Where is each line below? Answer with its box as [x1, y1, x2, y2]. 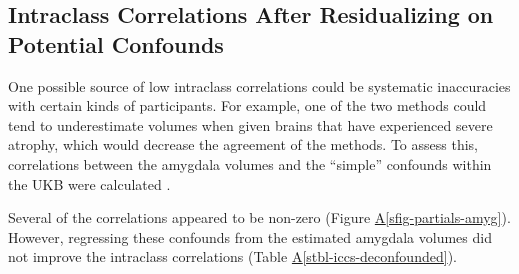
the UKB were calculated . [8, 173, 171, 194]
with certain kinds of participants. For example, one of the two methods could [8, 95, 487, 116]
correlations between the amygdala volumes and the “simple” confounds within [8, 153, 492, 174]
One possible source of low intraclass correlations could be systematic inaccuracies [8, 75, 511, 96]
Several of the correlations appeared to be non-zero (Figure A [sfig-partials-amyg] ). [8, 207, 511, 228]
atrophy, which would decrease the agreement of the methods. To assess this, [8, 134, 478, 155]
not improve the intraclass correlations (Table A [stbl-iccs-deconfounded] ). [8, 246, 457, 267]
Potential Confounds [8, 28, 224, 59]
